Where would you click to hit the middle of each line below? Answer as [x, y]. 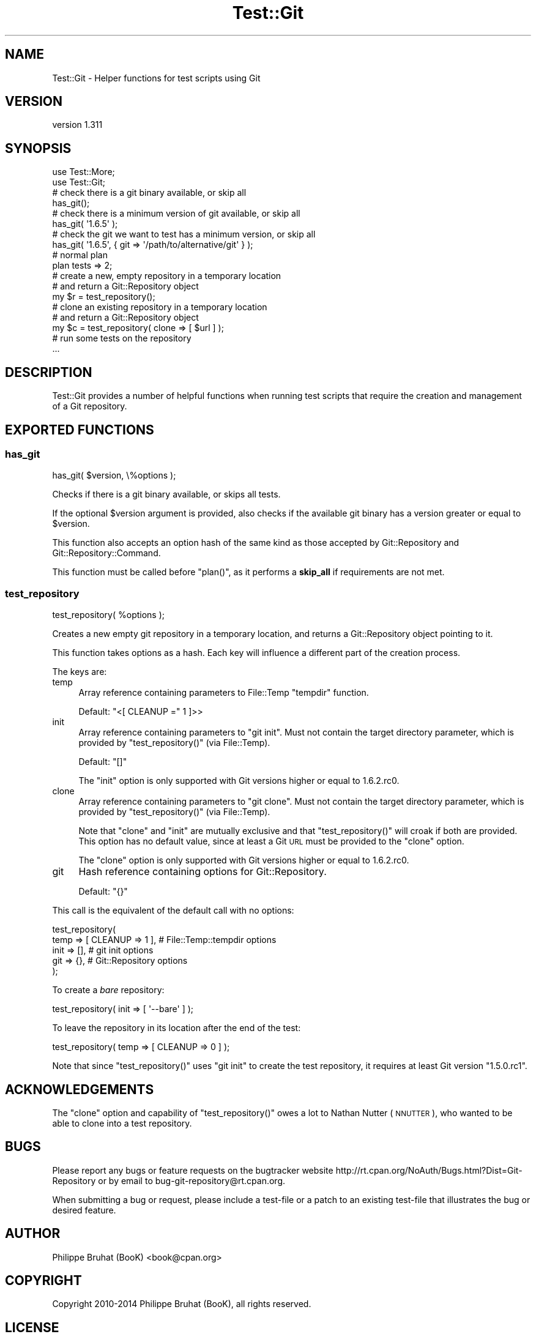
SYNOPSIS [38, 148]
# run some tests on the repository [122, 338]
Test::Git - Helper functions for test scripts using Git [156, 78]
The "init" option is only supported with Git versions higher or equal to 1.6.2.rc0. [239, 781]
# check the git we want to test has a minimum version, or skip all [184, 234]
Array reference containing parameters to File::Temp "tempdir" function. [224, 693]
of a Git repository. [90, 406]
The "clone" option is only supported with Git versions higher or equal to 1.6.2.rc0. [244, 860]
